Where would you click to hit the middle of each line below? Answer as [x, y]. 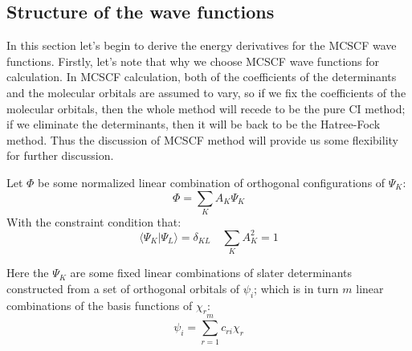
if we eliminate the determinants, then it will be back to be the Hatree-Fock [194, 124]
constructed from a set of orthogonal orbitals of [123, 288]
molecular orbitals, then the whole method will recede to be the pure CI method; [206, 108]
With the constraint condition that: [94, 221]
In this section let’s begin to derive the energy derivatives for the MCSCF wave [202, 45]
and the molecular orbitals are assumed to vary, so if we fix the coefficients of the [206, 92]
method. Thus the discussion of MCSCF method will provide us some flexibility [202, 139]
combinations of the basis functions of [100, 305]
